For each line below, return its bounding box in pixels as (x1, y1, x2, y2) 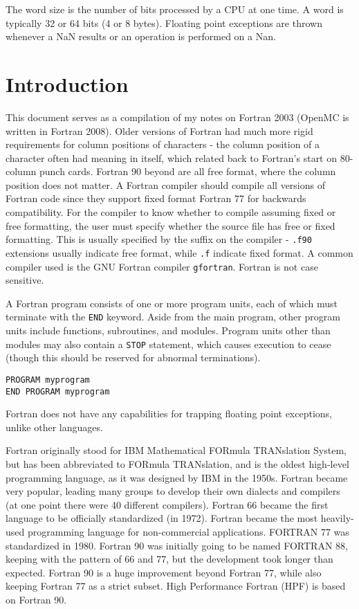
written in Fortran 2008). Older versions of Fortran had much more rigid (6, 123, 313, 138)
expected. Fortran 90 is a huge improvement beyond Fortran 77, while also (6, 565, 322, 579)
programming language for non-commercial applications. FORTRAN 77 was (27, 524, 349, 538)
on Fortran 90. (6, 592, 67, 606)
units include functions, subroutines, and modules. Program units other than (6, 323, 331, 338)
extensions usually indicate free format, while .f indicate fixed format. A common (6, 245, 353, 260)
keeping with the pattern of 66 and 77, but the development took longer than (6, 552, 333, 566)
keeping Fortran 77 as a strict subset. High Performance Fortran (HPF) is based (6, 579, 346, 593)
